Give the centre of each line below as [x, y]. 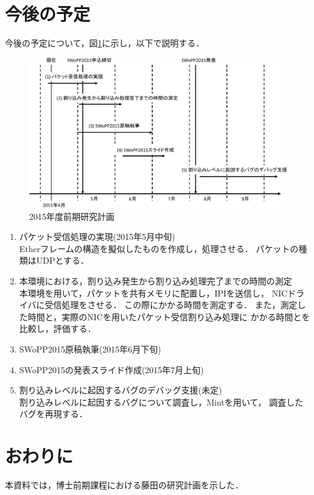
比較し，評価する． [58, 328]
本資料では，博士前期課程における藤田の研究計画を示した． [124, 485]
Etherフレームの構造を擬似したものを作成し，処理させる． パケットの [159, 248]
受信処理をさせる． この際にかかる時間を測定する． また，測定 [171, 305]
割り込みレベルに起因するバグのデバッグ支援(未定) [120, 390]
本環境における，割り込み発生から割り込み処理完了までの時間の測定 [155, 281]
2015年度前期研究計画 [72, 216]
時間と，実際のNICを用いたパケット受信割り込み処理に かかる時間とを [169, 316]
